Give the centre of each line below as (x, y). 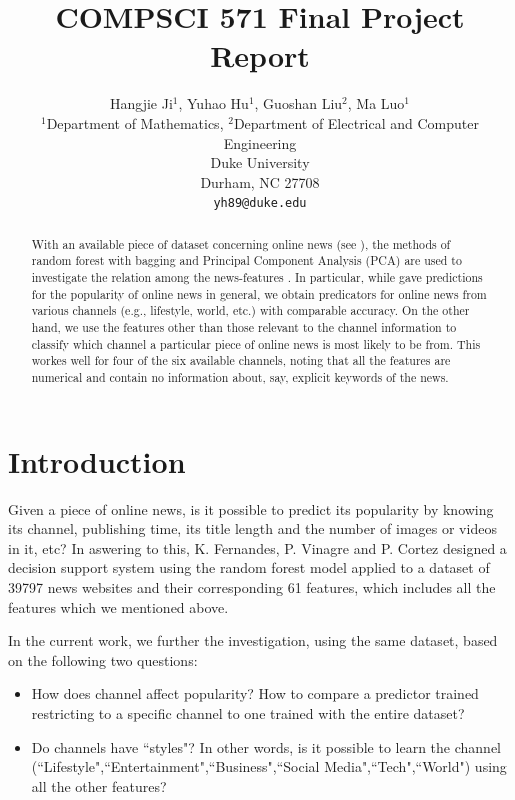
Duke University (260, 162)
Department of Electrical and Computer (356, 122)
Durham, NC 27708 (260, 181)
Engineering (260, 142)
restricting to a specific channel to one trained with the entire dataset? (248, 712)
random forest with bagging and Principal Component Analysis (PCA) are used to (246, 260)
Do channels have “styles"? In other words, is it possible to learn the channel (266, 746)
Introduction (97, 460)
